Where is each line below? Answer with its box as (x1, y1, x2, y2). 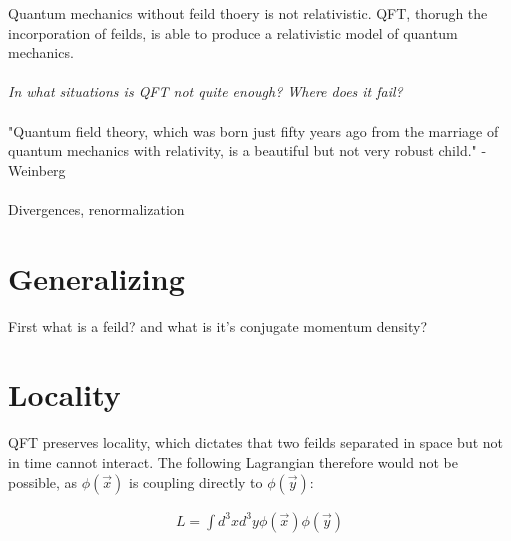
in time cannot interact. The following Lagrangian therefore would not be (8, 451, 458, 472)
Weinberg (8, 159, 66, 180)
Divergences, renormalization (8, 198, 185, 219)
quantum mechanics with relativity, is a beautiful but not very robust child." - (8, 140, 487, 161)
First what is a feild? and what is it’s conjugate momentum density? (8, 315, 428, 336)
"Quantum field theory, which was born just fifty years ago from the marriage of (8, 120, 499, 141)
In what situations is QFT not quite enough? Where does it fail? (8, 81, 403, 102)
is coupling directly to (129, 471, 263, 492)
